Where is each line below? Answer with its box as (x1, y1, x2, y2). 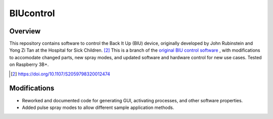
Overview (9, 27, 41, 35)
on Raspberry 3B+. (9, 61, 49, 68)
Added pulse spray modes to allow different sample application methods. (22, 104, 174, 110)
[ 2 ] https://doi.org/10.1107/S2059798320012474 (11, 71, 111, 77)
